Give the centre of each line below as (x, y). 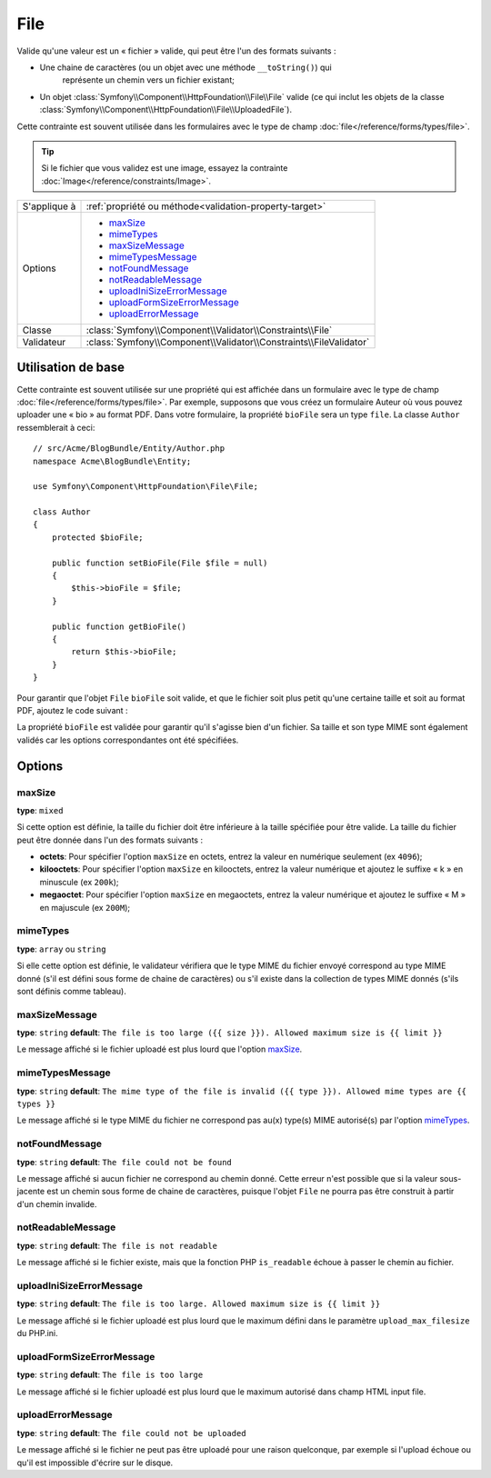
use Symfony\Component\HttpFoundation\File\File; (146, 487)
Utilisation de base (71, 368)
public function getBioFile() (119, 626)
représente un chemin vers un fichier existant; (149, 80)
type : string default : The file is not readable (117, 1245)
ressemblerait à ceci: (56, 427)
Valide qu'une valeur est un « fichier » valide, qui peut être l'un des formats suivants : (176, 51)
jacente (31, 1192)
